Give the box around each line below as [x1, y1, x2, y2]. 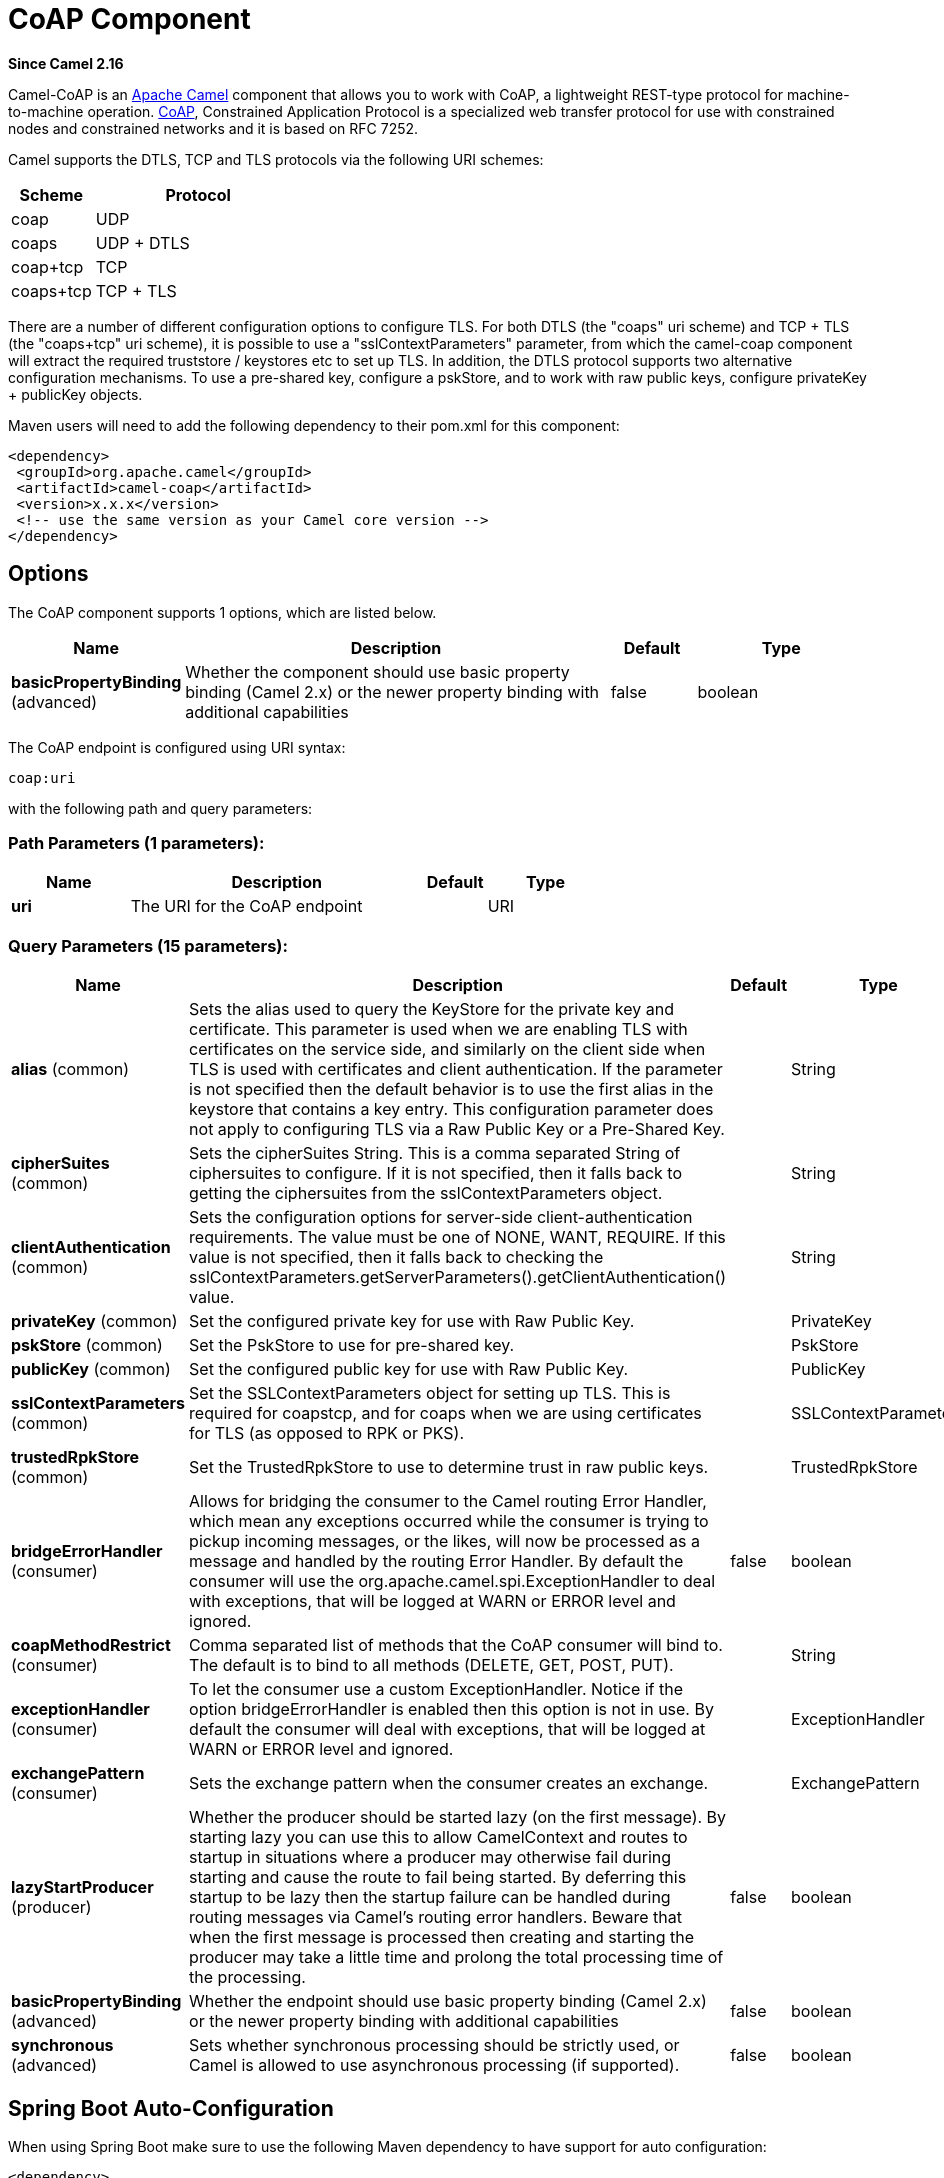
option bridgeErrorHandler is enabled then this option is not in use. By [189, 1699, 714, 1720]
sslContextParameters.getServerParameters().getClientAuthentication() [189, 1267, 727, 1288]
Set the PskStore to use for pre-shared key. [189, 1335, 515, 1356]
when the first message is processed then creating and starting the [189, 1927, 695, 1948]
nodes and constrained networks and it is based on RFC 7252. [8, 119, 419, 137]
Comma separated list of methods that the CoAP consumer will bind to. [189, 1635, 723, 1656]
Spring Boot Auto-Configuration [8, 2095, 334, 2121]
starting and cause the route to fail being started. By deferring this [189, 1867, 687, 1888]
